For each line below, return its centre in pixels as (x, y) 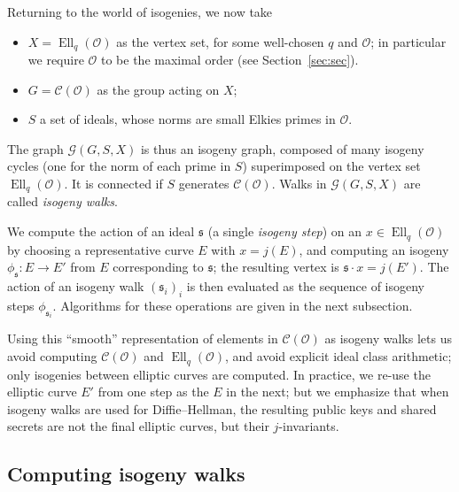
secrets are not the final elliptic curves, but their (138, 426)
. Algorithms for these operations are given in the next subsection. (233, 305)
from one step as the (153, 392)
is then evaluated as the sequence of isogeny (306, 285)
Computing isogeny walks (126, 474)
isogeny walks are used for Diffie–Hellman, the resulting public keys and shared (222, 408)
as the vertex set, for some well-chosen (220, 41)
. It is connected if (113, 184)
